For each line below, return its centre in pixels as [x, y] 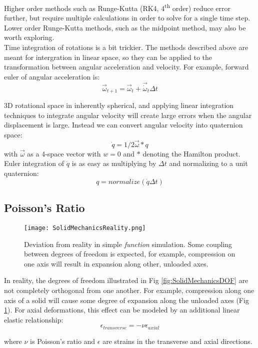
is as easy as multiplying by [114, 163]
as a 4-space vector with [64, 153]
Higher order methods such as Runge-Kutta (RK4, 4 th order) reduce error [117, 7]
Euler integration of [34, 163]
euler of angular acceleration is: [52, 76]
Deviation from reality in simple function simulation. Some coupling [128, 244]
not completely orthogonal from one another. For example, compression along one [129, 290]
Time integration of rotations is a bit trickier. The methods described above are [126, 47]
